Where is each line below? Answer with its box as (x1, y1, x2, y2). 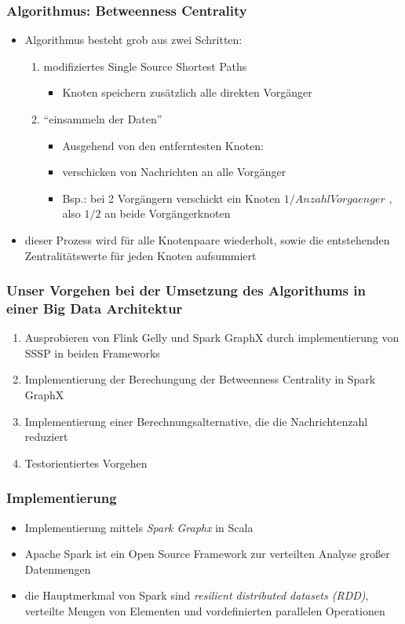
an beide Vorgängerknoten (104, 205, 231, 222)
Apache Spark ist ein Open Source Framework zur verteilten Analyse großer (24, 545, 390, 562)
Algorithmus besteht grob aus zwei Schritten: (24, 31, 243, 48)
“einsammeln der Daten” (43, 111, 162, 127)
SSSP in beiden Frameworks (24, 344, 160, 361)
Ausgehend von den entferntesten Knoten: (62, 137, 264, 153)
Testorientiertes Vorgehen (24, 454, 148, 471)
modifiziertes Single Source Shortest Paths (43, 57, 247, 74)
